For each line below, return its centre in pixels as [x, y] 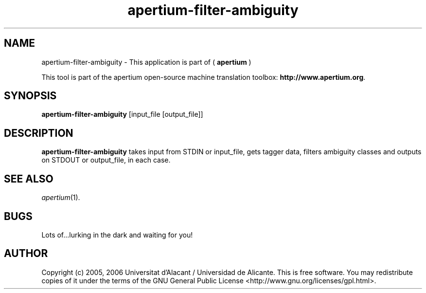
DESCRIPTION [39, 133]
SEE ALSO [29, 179]
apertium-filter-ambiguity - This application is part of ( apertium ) [146, 62]
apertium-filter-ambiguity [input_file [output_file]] [122, 114]
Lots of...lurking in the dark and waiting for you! [117, 235]
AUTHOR [26, 254]
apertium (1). [61, 198]
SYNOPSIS [30, 96]
